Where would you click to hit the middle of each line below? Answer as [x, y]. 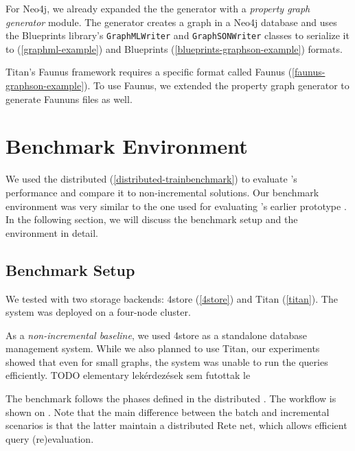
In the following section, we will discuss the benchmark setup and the [152, 219]
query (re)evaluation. [50, 438]
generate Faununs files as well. [69, 99]
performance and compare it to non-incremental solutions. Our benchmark [162, 192]
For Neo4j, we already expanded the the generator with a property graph [158, 8]
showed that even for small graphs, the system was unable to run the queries [167, 361]
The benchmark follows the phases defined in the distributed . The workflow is [171, 398]
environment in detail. [52, 232]
